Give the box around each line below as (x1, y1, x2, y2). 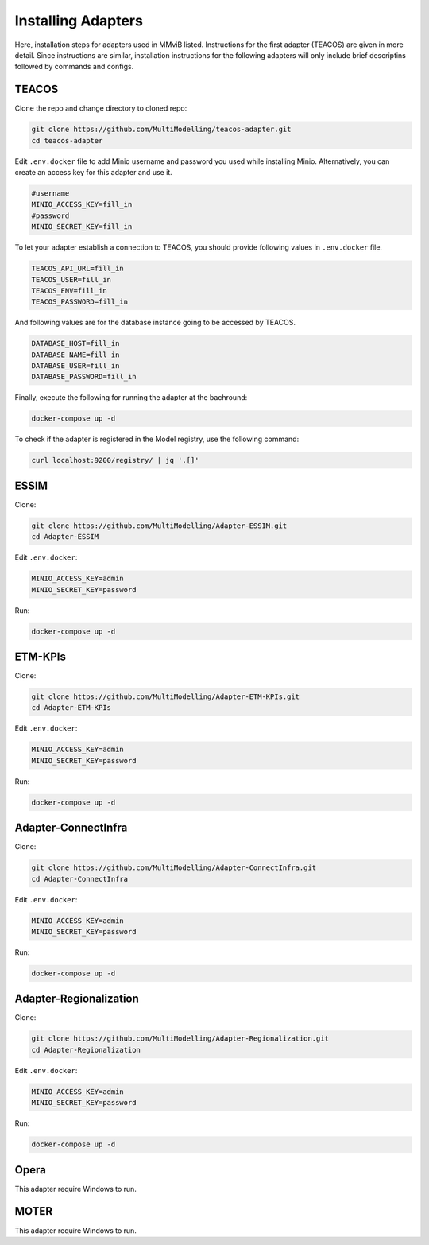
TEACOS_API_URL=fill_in (31, 264, 125, 273)
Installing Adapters (14, 12, 143, 29)
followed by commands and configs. (14, 62, 134, 72)
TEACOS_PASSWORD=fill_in (31, 297, 129, 306)
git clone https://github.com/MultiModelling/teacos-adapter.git (31, 125, 292, 134)
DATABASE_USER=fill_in (31, 362, 120, 370)
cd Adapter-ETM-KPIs (31, 704, 111, 712)
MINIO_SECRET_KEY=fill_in (31, 223, 133, 231)
